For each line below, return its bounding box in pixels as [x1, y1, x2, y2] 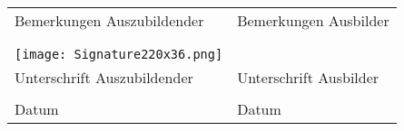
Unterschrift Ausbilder [237, 67, 379, 88]
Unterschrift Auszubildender [15, 67, 193, 88]
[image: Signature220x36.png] [15, 47, 223, 61]
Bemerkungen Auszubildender [15, 10, 204, 31]
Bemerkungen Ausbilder [237, 10, 389, 31]
